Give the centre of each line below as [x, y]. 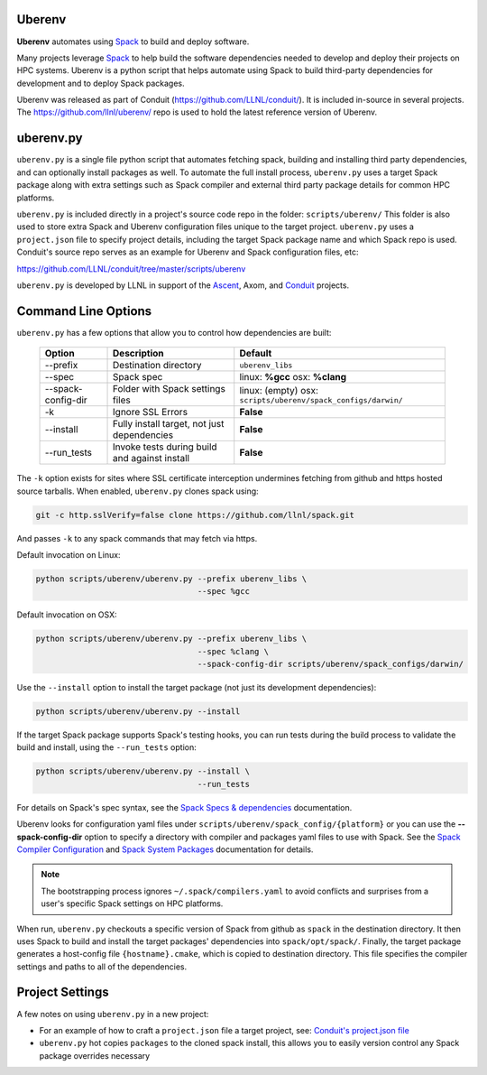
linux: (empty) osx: [279, 390]
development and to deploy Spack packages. [101, 83]
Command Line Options [84, 311]
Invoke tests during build [165, 447]
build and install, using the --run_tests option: [107, 747]
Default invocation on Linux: [69, 554]
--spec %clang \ [233, 651]
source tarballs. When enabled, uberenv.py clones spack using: [138, 491]
